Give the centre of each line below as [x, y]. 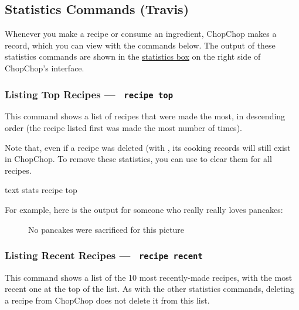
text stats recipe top [41, 190]
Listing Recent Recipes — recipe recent [104, 255]
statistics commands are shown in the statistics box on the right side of [133, 56]
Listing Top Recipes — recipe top [89, 94]
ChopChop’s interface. [45, 68]
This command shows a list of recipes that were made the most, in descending [145, 116]
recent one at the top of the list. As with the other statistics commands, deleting [149, 289]
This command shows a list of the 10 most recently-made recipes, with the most [149, 277]
